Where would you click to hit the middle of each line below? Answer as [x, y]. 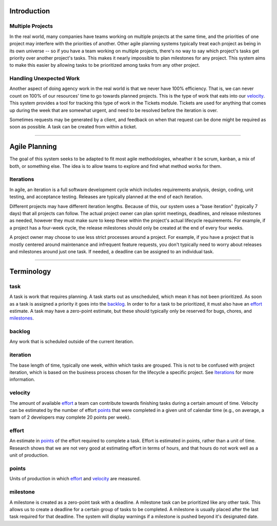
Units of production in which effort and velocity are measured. [75, 479]
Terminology [30, 271]
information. [22, 380]
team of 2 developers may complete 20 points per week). [70, 417]
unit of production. [29, 455]
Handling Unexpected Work [45, 79]
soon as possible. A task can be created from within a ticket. [73, 127]
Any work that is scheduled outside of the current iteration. [72, 342]
